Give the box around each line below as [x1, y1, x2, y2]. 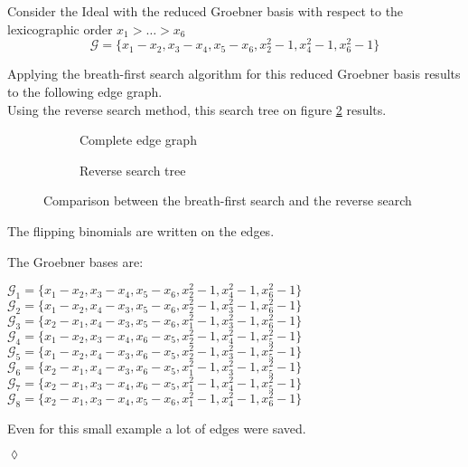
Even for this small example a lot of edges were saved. [7, 418, 306, 437]
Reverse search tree [80, 160, 186, 179]
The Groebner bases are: [7, 252, 144, 271]
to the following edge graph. [7, 82, 163, 101]
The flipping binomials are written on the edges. [7, 221, 275, 240]
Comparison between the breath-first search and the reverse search [43, 191, 412, 210]
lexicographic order [7, 19, 113, 38]
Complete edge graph [80, 130, 197, 149]
